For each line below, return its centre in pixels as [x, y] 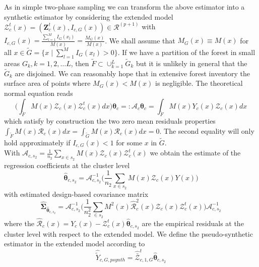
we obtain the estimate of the [195, 153]
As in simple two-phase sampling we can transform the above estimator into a [124, 7]
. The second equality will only [207, 130]
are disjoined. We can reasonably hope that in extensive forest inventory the [132, 73]
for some [129, 142]
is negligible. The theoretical [199, 83]
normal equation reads [39, 93]
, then [80, 63]
